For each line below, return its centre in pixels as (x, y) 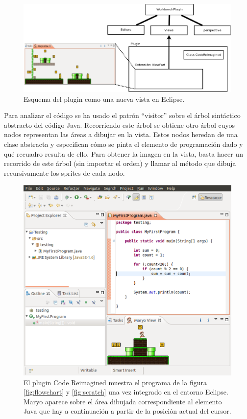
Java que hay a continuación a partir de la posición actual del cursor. (127, 411)
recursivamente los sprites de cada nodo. (64, 173)
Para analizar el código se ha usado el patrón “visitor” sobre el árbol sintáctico (122, 115)
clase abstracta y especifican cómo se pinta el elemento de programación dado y (123, 144)
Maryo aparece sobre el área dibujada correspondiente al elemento (123, 401)
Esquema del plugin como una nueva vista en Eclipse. (104, 99)
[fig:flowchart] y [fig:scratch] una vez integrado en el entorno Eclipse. (126, 392)
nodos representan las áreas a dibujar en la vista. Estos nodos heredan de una (121, 134)
